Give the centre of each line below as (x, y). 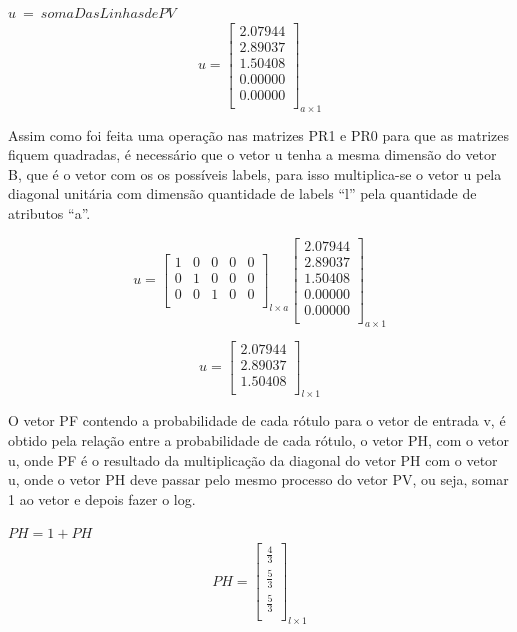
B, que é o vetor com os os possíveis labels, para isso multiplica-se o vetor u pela (255, 173)
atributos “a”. (49, 212)
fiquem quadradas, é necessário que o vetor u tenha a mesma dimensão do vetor (252, 154)
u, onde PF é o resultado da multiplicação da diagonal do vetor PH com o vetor (253, 459)
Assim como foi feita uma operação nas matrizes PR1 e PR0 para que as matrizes (259, 134)
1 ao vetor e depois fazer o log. (102, 498)
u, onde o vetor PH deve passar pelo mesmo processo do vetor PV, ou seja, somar (258, 479)
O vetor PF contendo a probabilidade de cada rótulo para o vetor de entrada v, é (257, 420)
